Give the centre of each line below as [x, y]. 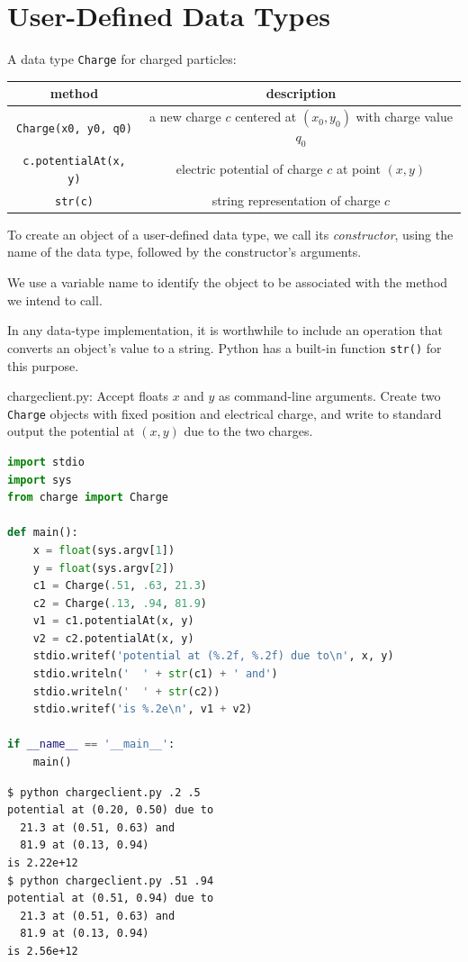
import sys [40, 480]
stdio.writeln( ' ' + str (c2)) [126, 691]
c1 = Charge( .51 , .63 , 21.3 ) [120, 586]
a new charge [185, 117]
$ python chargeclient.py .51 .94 [111, 880]
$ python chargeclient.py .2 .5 [104, 792]
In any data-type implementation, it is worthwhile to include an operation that [225, 330]
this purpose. [43, 365]
